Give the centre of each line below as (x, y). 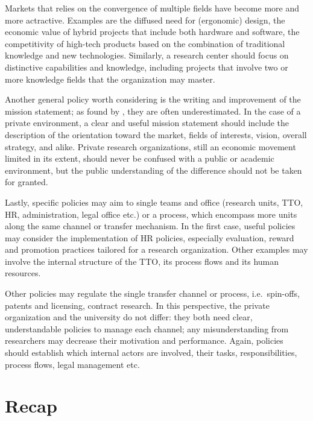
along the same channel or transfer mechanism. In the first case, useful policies (150, 226)
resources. (23, 273)
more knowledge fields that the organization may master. (110, 79)
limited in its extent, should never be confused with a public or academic (140, 158)
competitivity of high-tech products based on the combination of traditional (145, 43)
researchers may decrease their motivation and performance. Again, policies (144, 340)
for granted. (27, 182)
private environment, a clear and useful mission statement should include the (147, 123)
